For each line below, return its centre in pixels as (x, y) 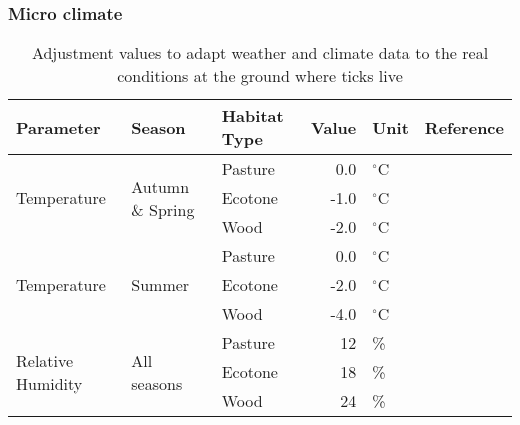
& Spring (163, 209)
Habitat (252, 116)
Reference (464, 127)
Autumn (160, 186)
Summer (160, 285)
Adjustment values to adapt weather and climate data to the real (260, 53)
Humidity (49, 383)
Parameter (58, 127)
